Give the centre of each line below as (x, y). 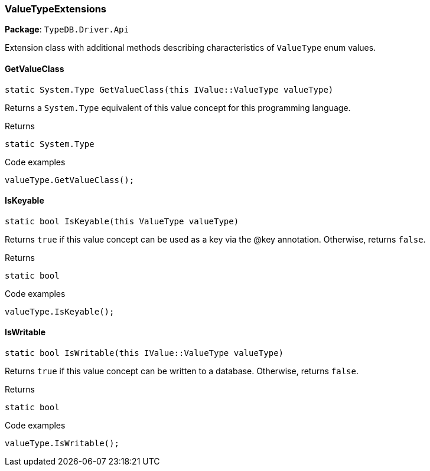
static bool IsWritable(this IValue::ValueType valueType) (144, 353)
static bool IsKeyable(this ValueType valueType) (122, 221)
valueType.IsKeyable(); (60, 311)
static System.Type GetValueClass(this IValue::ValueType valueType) (169, 89)
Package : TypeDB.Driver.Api (67, 30)
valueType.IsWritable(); (62, 444)
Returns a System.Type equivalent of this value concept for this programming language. (178, 107)
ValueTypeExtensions (56, 9)
